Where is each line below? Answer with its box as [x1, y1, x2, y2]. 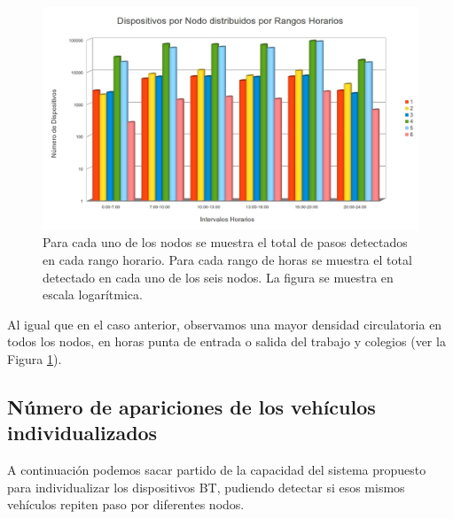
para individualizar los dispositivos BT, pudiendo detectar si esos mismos [7, 477, 405, 496]
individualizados [7, 419, 158, 446]
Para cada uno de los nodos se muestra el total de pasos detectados [43, 233, 408, 252]
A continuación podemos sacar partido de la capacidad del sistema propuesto [7, 461, 426, 479]
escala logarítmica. [43, 285, 143, 304]
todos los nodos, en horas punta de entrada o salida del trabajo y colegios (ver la [7, 332, 446, 351]
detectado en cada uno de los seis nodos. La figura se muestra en [43, 267, 394, 286]
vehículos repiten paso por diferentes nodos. [7, 495, 245, 514]
